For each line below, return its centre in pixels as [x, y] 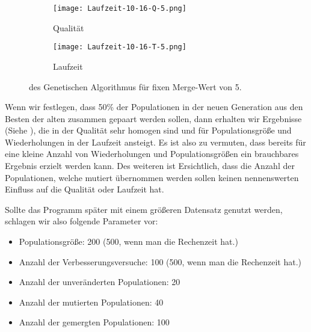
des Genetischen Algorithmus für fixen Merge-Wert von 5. [135, 86]
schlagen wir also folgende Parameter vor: [82, 221]
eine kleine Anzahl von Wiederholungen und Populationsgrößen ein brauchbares [152, 154]
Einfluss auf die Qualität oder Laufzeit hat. [85, 189]
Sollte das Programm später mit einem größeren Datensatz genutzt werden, [144, 209]
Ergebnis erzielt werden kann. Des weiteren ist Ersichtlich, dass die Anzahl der [150, 166]
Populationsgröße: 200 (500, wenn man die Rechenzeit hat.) [128, 241]
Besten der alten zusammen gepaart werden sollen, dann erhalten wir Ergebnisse [153, 118]
